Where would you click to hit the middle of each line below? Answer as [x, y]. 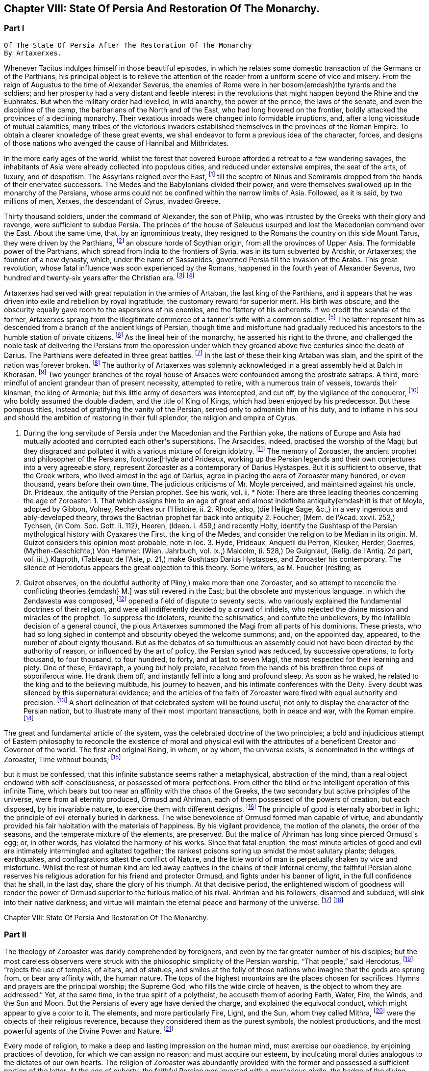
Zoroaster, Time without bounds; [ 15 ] [63, 758]
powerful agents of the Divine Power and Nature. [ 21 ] [89, 1030]
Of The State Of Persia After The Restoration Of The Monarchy [128, 45]
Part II [15, 935]
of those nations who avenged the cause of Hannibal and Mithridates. [116, 143]
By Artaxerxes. [33, 53]
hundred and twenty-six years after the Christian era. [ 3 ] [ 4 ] [99, 277]
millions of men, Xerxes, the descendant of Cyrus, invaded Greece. [112, 201]
